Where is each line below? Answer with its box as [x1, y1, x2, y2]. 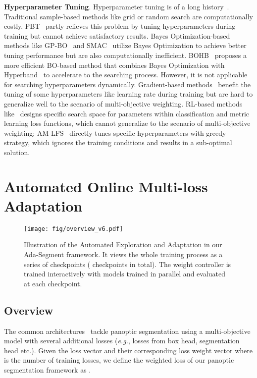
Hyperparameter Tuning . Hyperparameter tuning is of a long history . [4, 1, 229, 11]
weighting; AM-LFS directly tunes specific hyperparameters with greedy [4, 127, 226, 138]
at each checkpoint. [24, 278, 82, 288]
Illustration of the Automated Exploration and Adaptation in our [24, 239, 222, 250]
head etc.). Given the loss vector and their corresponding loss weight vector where [4, 345, 253, 355]
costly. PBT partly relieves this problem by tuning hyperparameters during [4, 21, 236, 31]
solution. [4, 147, 30, 157]
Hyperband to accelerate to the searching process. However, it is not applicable [4, 69, 248, 80]
